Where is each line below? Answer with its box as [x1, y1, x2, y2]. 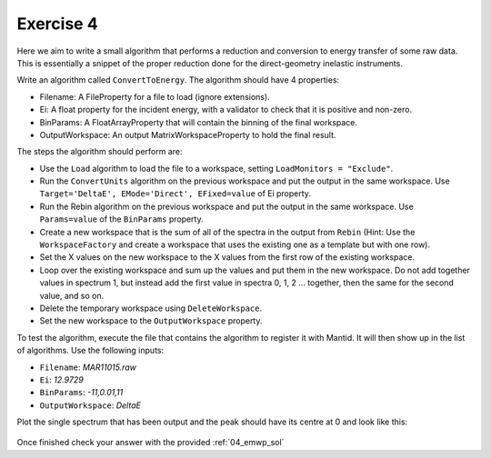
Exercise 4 [16, 14, 99, 34]
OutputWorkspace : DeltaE [39, 400, 141, 411]
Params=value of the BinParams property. [39, 214, 204, 224]
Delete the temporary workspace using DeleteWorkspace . [39, 303, 263, 314]
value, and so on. [39, 290, 105, 301]
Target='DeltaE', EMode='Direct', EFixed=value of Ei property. [39, 188, 311, 199]
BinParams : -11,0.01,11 [39, 387, 124, 398]
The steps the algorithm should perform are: [16, 146, 183, 157]
